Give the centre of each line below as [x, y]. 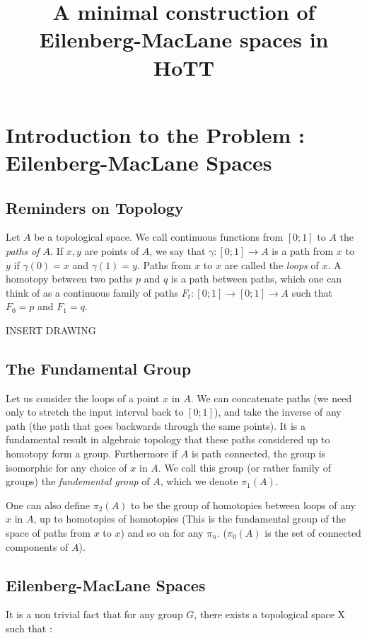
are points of [112, 250]
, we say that [177, 250]
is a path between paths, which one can [256, 279]
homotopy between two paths [69, 279]
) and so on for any [162, 533]
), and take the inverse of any [278, 412]
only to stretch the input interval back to [95, 412]
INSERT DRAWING [51, 330]
